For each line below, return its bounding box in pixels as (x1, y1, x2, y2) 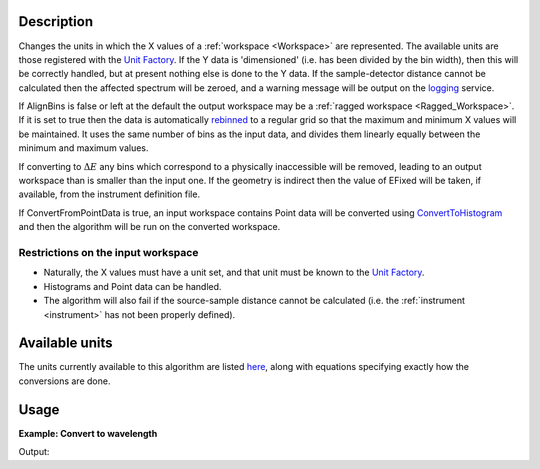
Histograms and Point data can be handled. (43, 280, 222, 292)
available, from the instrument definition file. (18, 188, 200, 200)
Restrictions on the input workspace (18, 245, 199, 259)
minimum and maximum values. (18, 142, 149, 154)
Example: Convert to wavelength (18, 427, 158, 439)
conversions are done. (18, 375, 111, 387)
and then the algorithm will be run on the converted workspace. (18, 221, 281, 233)
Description (18, 13, 94, 30)
